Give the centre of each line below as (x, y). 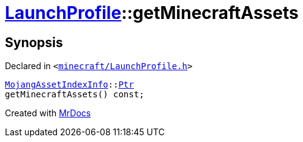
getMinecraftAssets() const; (75, 95)
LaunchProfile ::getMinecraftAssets (152, 13)
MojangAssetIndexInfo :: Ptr (69, 85)
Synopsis (34, 42)
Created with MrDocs (48, 113)
